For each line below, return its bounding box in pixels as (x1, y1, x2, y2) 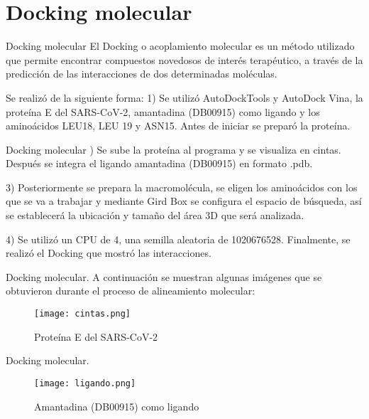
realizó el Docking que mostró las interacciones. (6, 245, 211, 260)
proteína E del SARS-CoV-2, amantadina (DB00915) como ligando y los (6, 104, 320, 119)
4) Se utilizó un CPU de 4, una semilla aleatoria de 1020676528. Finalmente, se (6, 231, 351, 246)
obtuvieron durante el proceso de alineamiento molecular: (6, 283, 255, 298)
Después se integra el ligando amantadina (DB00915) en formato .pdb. (6, 156, 313, 171)
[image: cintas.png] (34, 309, 131, 319)
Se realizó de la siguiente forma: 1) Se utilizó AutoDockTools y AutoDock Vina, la (6, 90, 363, 105)
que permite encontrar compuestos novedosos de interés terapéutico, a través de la (6, 52, 363, 67)
